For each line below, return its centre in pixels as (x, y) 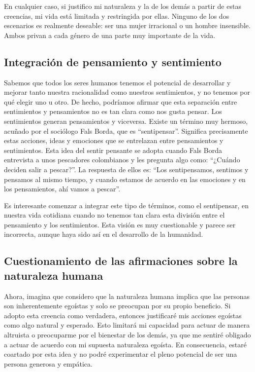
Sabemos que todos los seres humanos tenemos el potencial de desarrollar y (117, 82)
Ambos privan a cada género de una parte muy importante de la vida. (110, 35)
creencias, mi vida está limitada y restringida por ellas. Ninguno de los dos (117, 16)
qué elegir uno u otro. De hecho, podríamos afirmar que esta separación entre (121, 101)
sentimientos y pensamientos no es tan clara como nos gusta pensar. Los (113, 111)
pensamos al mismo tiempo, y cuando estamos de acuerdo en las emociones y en (125, 179)
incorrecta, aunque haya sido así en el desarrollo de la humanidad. (104, 234)
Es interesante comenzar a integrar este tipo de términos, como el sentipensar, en (127, 205)
